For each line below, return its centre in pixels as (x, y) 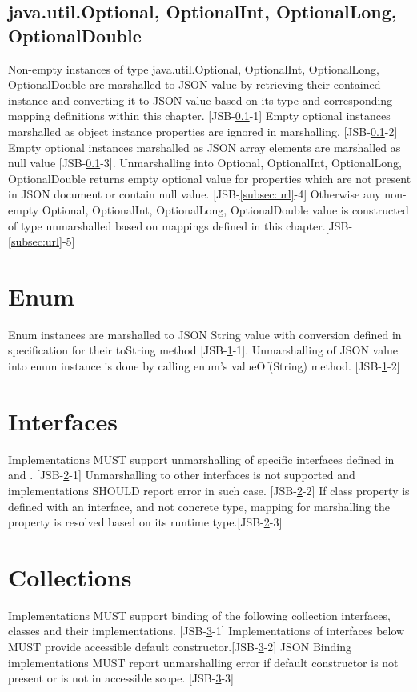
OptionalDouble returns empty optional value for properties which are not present (210, 178)
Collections (70, 576)
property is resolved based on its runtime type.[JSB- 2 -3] (145, 522)
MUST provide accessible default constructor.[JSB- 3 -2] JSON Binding (180, 647)
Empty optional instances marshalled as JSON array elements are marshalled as (204, 147)
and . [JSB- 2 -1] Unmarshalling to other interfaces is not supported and (182, 475)
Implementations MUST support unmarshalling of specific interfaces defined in (201, 459)
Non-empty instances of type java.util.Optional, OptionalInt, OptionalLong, (194, 68)
